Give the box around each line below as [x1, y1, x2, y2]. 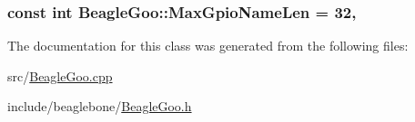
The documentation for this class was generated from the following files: [7, 36, 409, 55]
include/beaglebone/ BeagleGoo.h [7, 97, 192, 116]
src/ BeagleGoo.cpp [7, 66, 113, 85]
